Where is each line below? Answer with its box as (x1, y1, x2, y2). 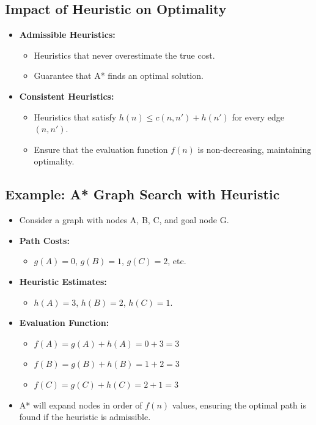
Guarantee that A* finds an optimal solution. (34, 69, 204, 82)
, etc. (167, 254, 186, 267)
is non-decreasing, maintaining (197, 142, 312, 155)
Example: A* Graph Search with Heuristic (5, 185, 280, 204)
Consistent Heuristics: (19, 89, 114, 102)
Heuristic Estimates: (19, 275, 107, 287)
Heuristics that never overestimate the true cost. (34, 48, 215, 61)
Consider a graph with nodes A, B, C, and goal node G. (19, 213, 229, 226)
